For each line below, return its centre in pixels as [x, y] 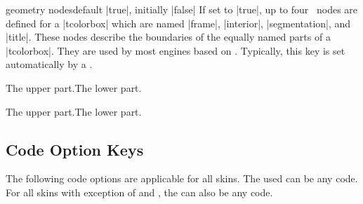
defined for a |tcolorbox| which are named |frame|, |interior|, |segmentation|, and [178, 23]
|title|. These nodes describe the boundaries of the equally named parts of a [168, 37]
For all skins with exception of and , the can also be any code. [139, 192]
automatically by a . [49, 64]
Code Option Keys [75, 149]
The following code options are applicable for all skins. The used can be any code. [182, 178]
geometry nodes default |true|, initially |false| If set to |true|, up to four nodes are [182, 9]
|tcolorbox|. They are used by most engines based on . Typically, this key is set [176, 50]
